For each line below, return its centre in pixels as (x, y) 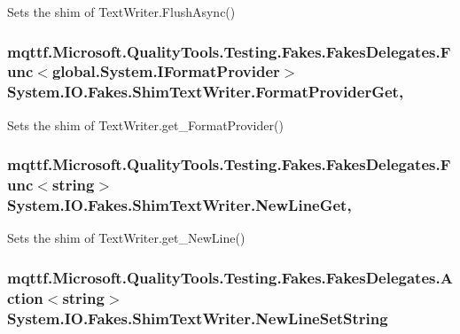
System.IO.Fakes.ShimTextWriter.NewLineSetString (198, 318)
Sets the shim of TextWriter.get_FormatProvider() (145, 124)
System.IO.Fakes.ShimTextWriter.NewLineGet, (179, 205)
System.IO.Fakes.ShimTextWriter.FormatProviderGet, (206, 92)
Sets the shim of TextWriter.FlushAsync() (121, 12)
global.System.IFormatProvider (166, 71)
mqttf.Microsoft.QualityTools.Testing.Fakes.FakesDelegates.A (230, 277)
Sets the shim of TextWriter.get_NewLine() (126, 238)
